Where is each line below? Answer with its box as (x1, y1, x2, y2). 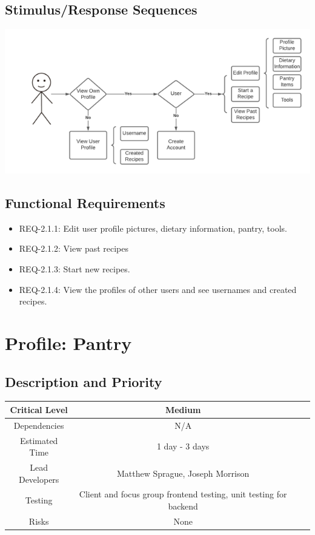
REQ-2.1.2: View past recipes (19, 242, 129, 255)
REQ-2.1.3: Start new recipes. (19, 263, 130, 275)
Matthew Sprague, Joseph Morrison (117, 466, 250, 479)
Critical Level (10, 403, 68, 416)
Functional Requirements (5, 193, 165, 212)
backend (168, 500, 198, 513)
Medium (165, 403, 201, 416)
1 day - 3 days (156, 440, 210, 453)
